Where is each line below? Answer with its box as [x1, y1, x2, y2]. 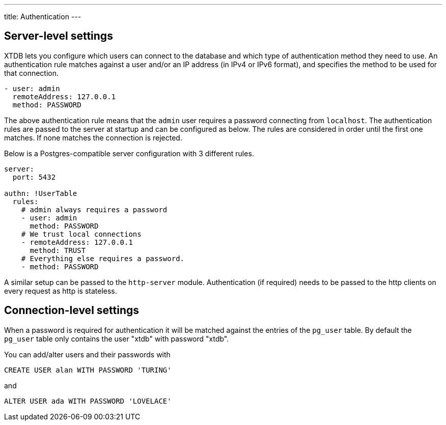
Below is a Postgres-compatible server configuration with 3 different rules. [4, 149, 254, 158]
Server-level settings [4, 30, 113, 43]
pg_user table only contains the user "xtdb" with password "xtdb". [4, 334, 229, 343]
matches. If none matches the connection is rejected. [4, 133, 182, 142]
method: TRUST [30, 246, 86, 254]
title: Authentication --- [4, 12, 81, 21]
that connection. [4, 68, 59, 77]
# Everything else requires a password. [21, 254, 185, 263]
